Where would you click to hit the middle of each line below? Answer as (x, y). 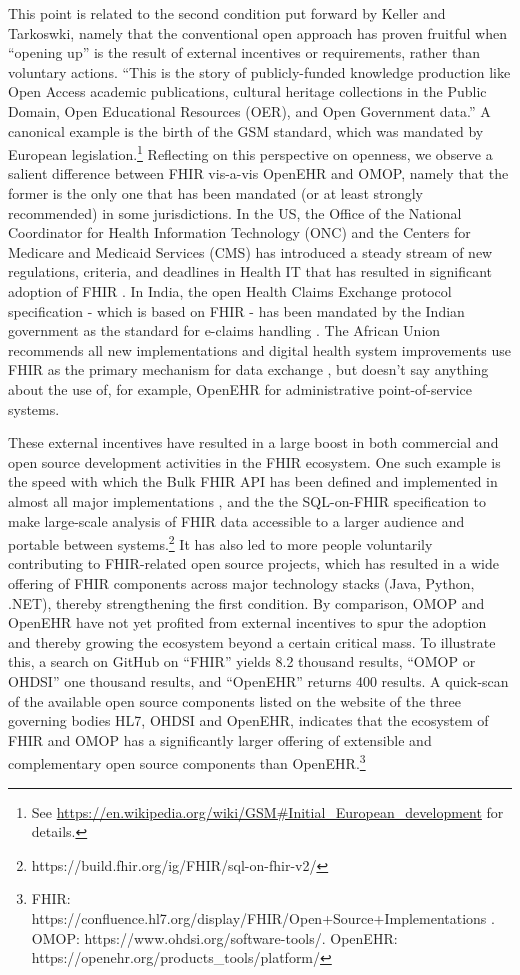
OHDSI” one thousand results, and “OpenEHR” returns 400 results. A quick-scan (258, 680)
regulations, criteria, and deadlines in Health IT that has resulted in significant (250, 271)
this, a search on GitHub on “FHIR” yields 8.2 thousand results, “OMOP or (242, 661)
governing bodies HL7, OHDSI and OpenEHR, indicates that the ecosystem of (248, 720)
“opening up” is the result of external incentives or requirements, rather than (244, 52)
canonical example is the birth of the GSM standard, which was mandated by (246, 130)
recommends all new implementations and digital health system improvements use (259, 349)
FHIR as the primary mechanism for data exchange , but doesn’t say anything (248, 369)
